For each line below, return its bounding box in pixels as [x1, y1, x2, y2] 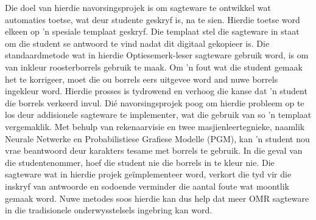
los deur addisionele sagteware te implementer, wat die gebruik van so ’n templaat [5, 108, 312, 121]
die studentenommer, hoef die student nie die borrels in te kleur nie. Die [5, 156, 275, 168]
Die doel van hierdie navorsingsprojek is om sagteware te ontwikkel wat [5, 1, 271, 13]
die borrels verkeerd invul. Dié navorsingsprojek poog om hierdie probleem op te [5, 96, 304, 109]
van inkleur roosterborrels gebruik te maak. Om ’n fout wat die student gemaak [5, 60, 303, 73]
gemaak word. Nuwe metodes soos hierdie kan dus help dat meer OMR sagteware [5, 191, 309, 204]
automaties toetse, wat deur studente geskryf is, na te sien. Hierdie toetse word [5, 13, 300, 26]
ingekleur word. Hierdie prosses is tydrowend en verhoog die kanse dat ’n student [5, 84, 307, 97]
